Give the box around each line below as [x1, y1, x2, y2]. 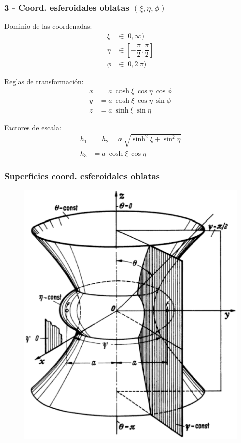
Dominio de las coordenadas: [4, 21, 92, 31]
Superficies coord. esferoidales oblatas [4, 170, 160, 182]
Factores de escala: [4, 122, 61, 132]
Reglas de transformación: [4, 76, 84, 86]
